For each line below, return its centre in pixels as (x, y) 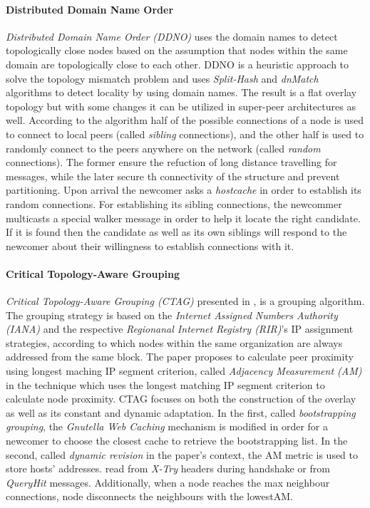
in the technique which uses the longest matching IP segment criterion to (165, 384)
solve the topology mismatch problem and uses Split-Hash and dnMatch (162, 78)
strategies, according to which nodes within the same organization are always (174, 342)
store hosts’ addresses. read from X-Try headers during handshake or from (168, 468)
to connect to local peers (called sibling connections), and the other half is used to (185, 134)
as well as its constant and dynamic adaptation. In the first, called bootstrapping (181, 412)
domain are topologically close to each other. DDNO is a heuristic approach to (178, 64)
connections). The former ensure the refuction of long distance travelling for (171, 162)
